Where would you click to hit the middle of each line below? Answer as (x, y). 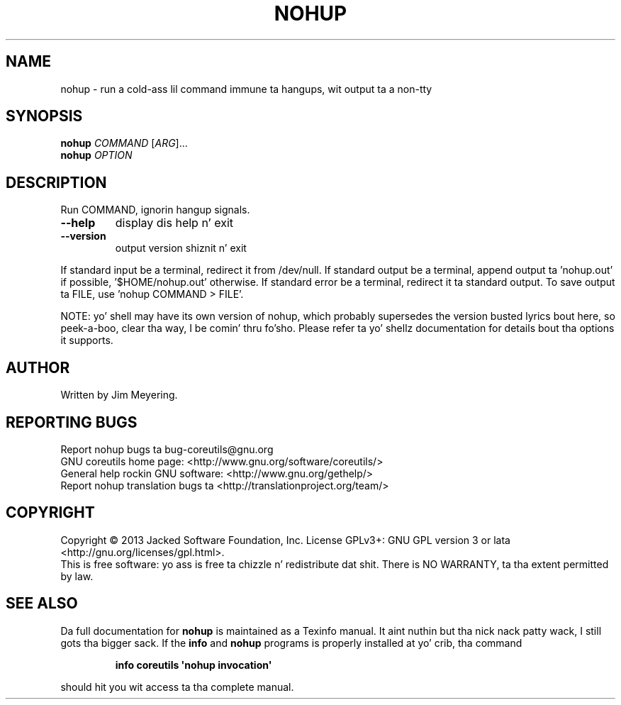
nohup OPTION (96, 155)
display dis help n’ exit (174, 223)
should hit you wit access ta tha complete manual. (177, 687)
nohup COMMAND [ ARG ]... (124, 143)
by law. (77, 576)
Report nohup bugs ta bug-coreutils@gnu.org (167, 449)
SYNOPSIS (44, 116)
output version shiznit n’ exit (181, 248)
